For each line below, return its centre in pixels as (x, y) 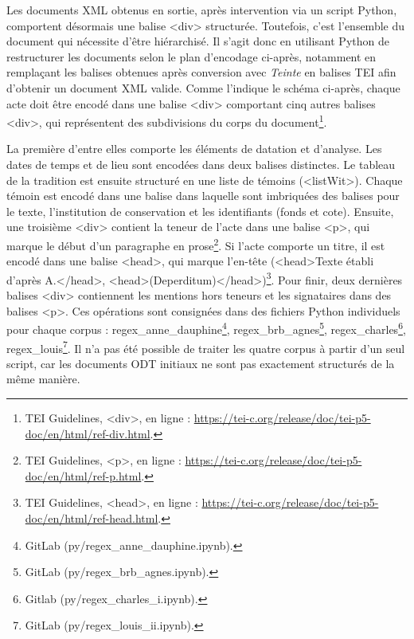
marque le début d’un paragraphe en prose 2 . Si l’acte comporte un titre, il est (196, 244)
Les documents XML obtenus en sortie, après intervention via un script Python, (202, 10)
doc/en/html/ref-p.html (83, 475)
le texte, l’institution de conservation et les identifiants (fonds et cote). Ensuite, (200, 211)
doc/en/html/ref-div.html (88, 433)
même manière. (43, 379)
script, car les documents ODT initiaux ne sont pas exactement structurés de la (201, 363)
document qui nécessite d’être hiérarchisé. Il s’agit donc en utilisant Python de (198, 41)
